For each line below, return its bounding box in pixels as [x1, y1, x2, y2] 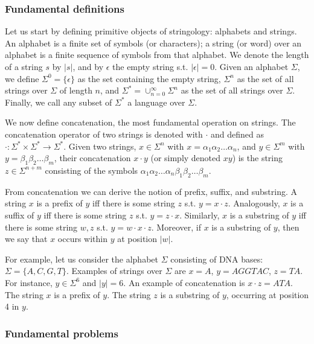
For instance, [5, 276, 53, 288]
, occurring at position [226, 288, 309, 301]
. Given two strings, [63, 139, 136, 152]
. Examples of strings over [66, 264, 162, 277]
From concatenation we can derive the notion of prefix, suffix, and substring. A [5, 185, 297, 197]
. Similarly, [179, 208, 220, 221]
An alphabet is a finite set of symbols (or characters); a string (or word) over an [5, 36, 302, 49]
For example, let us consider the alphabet [5, 252, 158, 265]
